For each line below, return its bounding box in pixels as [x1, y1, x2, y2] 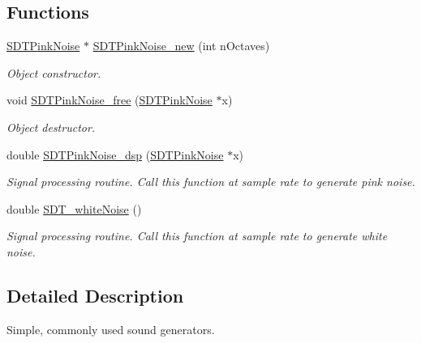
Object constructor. [6, 64, 101, 81]
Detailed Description [6, 282, 184, 307]
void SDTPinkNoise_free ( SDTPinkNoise [6, 91, 213, 108]
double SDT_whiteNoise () [6, 200, 142, 217]
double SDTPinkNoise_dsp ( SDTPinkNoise [6, 146, 224, 163]
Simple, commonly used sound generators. [6, 320, 215, 337]
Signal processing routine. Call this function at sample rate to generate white [6, 227, 388, 244]
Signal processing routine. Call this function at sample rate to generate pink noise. [6, 173, 415, 190]
